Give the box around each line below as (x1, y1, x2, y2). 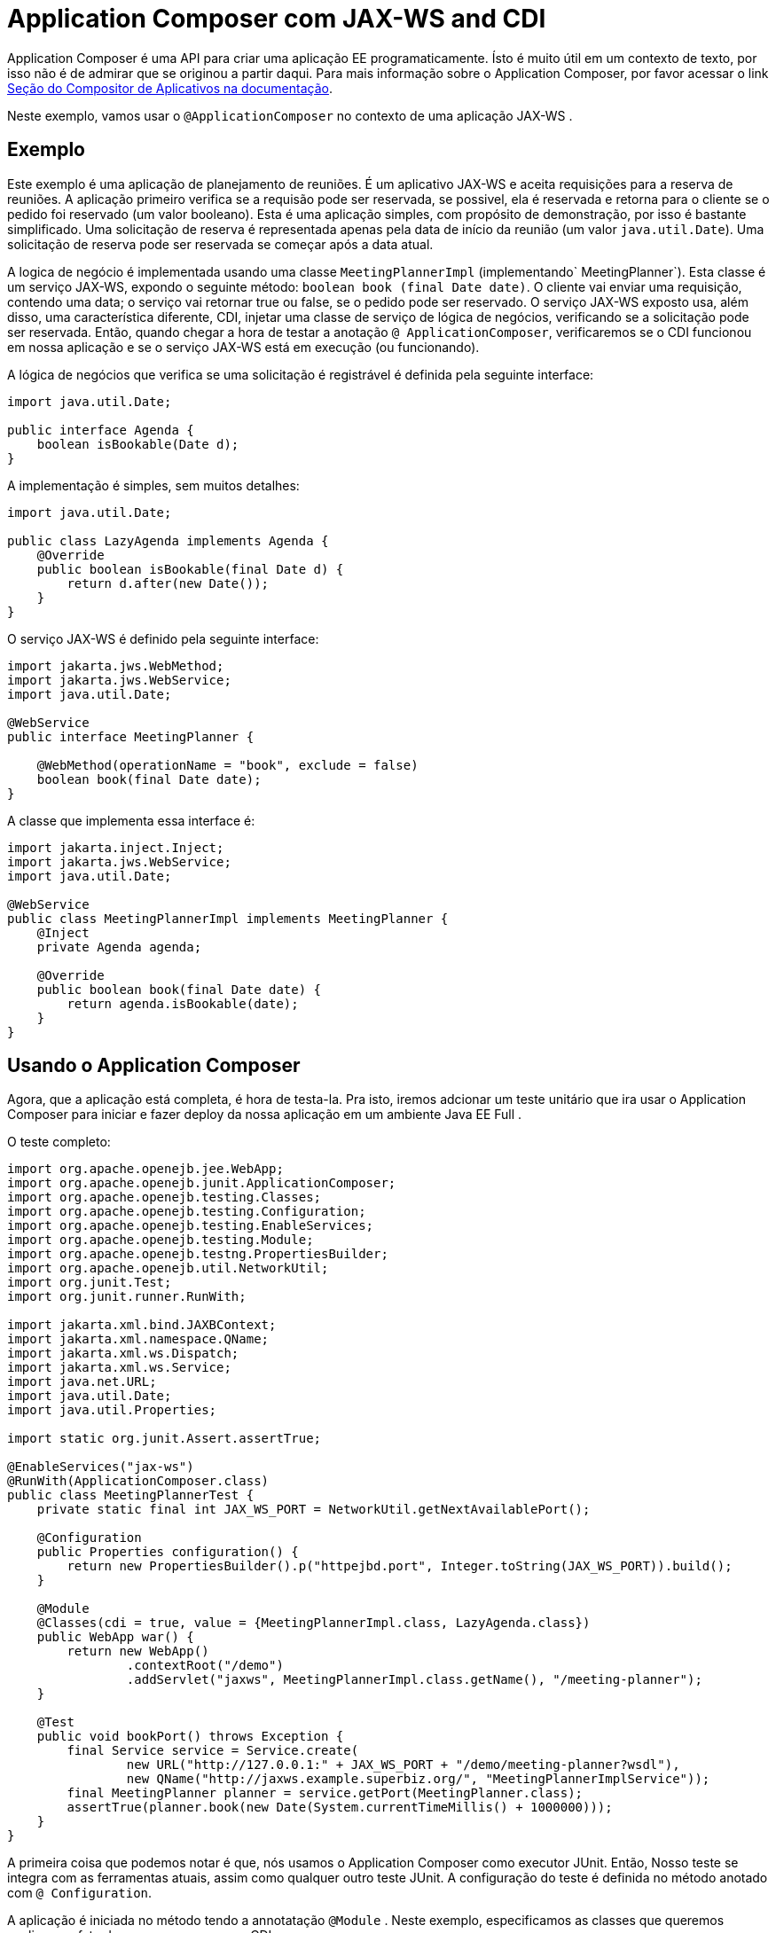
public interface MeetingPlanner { (7, 729, 255, 744)
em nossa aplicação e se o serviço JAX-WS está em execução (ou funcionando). (7, 339, 480, 355)
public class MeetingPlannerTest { (7, 1488, 255, 1503)
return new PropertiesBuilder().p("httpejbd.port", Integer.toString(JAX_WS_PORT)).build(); (67, 1559, 733, 1574)
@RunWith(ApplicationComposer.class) (7, 1474, 270, 1489)
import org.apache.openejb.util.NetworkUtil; (7, 1261, 329, 1276)
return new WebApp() (67, 1644, 209, 1659)
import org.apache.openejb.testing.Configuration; (7, 1204, 366, 1219)
